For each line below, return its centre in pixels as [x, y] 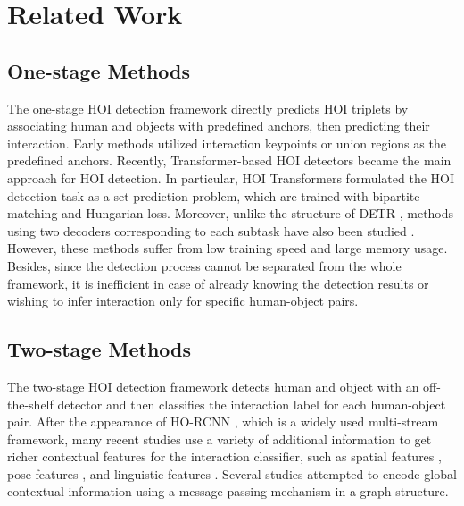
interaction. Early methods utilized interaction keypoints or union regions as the [227, 143]
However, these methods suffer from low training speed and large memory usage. [228, 248]
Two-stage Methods [99, 349]
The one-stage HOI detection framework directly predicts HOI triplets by [208, 108]
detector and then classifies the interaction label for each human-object [252, 404]
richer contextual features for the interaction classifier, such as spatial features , [224, 456]
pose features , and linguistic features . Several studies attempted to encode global [232, 473]
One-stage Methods [99, 70]
